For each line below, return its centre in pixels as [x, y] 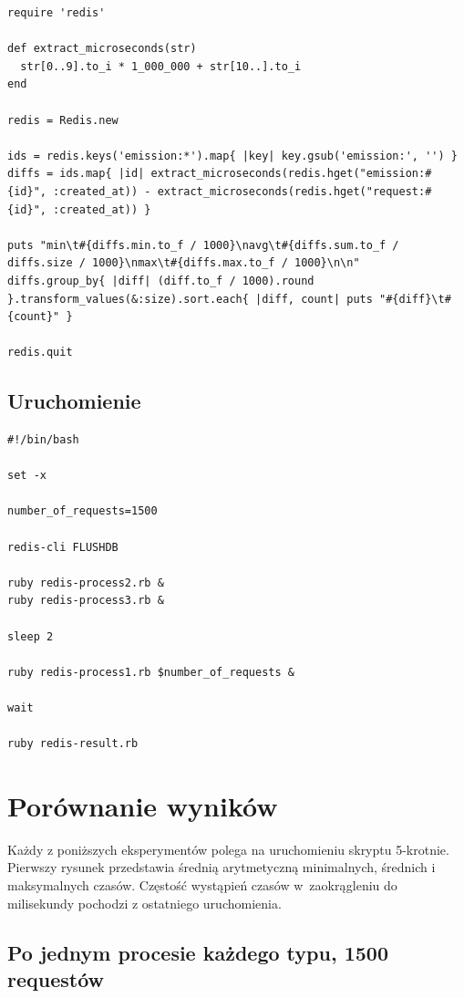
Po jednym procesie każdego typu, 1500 [198, 952]
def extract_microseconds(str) [102, 49]
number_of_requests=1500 [82, 511]
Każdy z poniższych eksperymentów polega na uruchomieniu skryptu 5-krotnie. [228, 849]
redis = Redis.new [63, 120]
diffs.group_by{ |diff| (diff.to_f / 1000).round [161, 281]
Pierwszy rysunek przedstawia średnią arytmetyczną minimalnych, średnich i [222, 867]
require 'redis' [57, 13]
